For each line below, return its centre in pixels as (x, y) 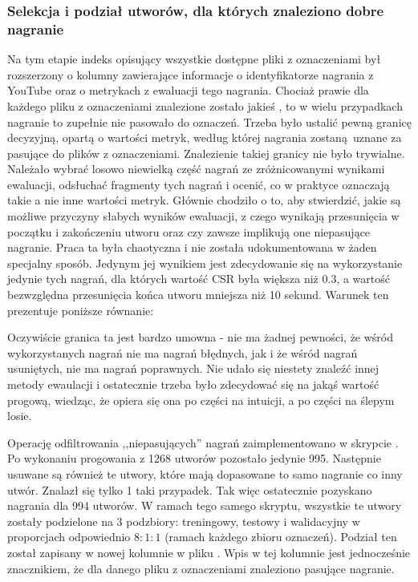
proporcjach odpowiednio (69, 537)
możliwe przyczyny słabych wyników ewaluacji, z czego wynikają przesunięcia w (203, 216)
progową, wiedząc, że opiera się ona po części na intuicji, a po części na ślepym (201, 400)
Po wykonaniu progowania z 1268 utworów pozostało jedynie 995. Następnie (194, 458)
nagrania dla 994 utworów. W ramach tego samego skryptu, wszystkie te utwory (205, 505)
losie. (20, 416)
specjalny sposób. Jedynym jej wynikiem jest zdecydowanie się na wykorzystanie (205, 263)
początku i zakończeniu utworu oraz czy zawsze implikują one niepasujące (189, 231)
